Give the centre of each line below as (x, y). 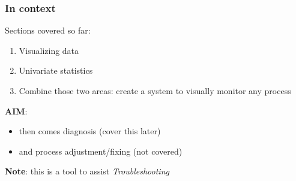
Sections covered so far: (48, 30)
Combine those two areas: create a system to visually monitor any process (155, 90)
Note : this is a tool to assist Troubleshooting (87, 171)
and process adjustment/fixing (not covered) (101, 151)
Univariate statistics (56, 70)
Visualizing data (49, 50)
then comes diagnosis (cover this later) (90, 131)
